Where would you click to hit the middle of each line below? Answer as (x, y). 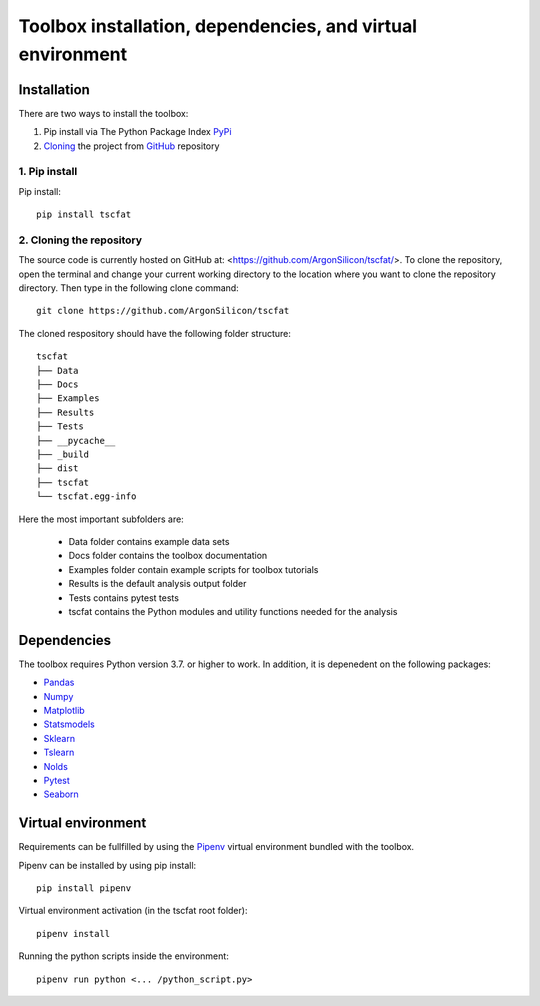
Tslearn (59, 752)
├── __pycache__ (76, 440)
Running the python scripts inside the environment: (123, 956)
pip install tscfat (84, 214)
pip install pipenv (84, 888)
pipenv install (73, 933)
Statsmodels (69, 724)
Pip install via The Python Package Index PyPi (137, 132)
